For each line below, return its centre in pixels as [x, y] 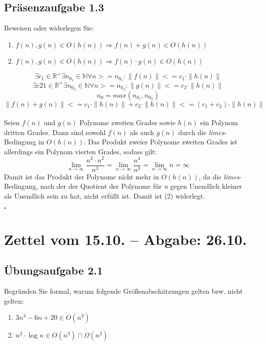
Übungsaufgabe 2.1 [53, 270]
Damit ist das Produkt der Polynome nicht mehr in [82, 176]
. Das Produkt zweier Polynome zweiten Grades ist [161, 142]
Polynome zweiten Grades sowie [128, 122]
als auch [142, 132]
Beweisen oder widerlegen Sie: [49, 28]
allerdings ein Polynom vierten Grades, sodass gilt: [81, 151]
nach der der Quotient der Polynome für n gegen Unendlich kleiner [141, 186]
